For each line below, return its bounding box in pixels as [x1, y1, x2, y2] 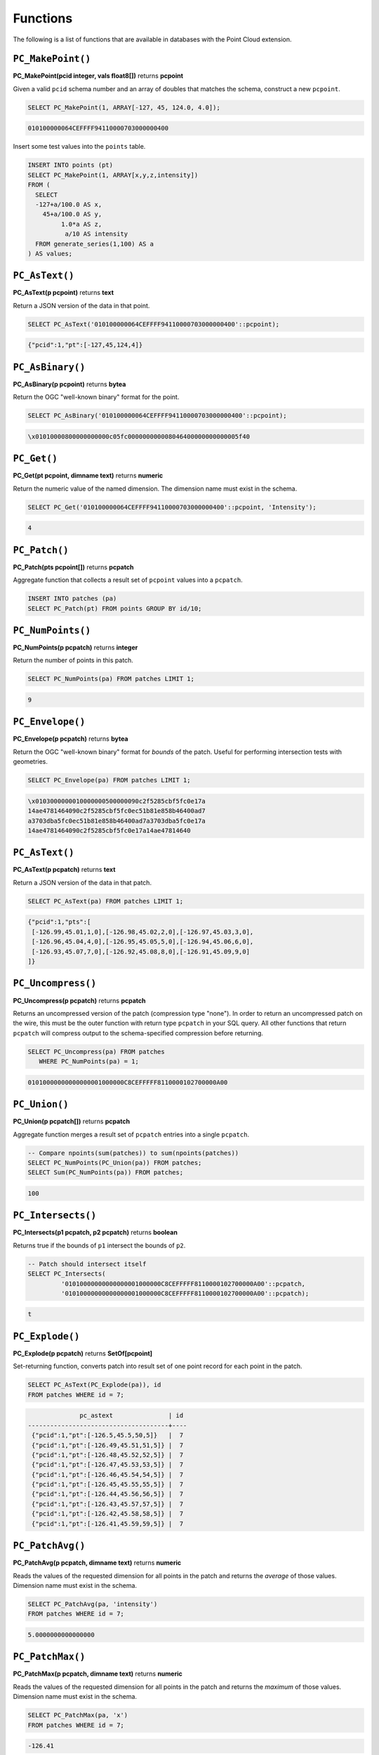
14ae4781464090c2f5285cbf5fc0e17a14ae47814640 [27, 826, 191, 835]
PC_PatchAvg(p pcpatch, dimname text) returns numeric [13, 1558, 182, 1567]
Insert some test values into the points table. [13, 143, 146, 151]
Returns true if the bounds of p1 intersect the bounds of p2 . [13, 1241, 186, 1250]
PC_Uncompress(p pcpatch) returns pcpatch [13, 996, 147, 1005]
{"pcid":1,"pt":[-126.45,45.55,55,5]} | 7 [32, 1481, 184, 1488]
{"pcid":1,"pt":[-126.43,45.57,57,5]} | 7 [32, 1499, 184, 1508]
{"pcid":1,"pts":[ [27, 918, 91, 926]
